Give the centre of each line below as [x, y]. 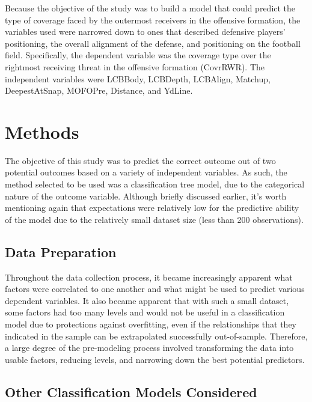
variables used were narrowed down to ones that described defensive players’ [145, 32]
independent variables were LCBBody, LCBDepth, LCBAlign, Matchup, [138, 78]
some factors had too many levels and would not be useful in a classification [145, 312]
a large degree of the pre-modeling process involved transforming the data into [149, 348]
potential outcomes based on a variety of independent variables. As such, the [146, 172]
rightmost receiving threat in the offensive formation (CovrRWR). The [135, 66]
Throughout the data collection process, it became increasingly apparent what [149, 277]
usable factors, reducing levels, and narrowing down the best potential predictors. [155, 359]
